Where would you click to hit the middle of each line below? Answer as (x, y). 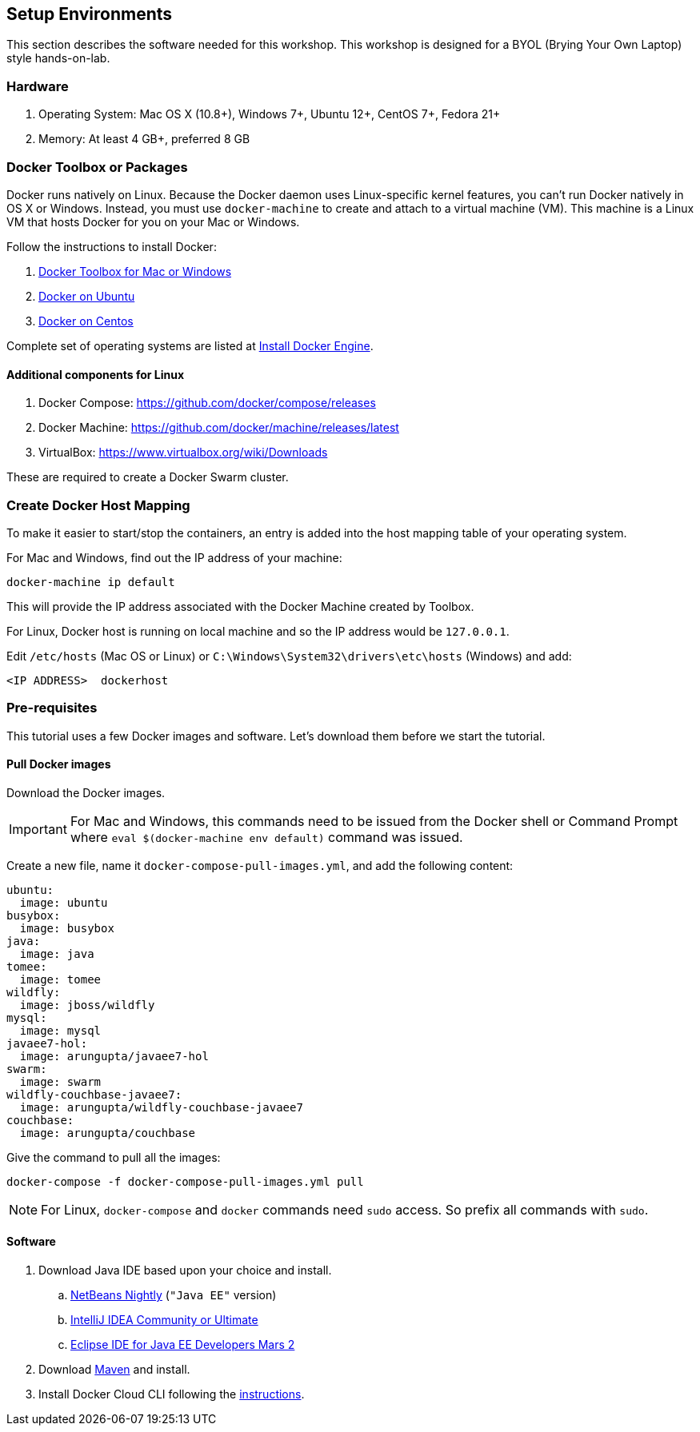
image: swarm (60, 1081)
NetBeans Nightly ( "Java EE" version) (174, 1295)
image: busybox (67, 928)
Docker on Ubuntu (87, 296)
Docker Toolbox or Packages (97, 167)
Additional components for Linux (96, 374)
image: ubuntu (64, 902)
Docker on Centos (86, 321)
